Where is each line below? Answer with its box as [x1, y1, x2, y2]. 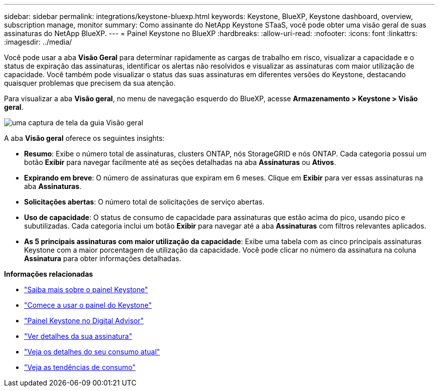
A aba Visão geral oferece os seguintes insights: [4, 134, 165, 142]
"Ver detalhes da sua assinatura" [24, 332, 132, 340]
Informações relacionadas [4, 270, 93, 278]
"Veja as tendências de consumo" [24, 363, 136, 371]
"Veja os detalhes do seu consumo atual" [24, 347, 160, 356]
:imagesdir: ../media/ [4, 38, 72, 46]
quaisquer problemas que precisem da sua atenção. [4, 79, 176, 87]
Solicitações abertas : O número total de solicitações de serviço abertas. [24, 198, 265, 206]
